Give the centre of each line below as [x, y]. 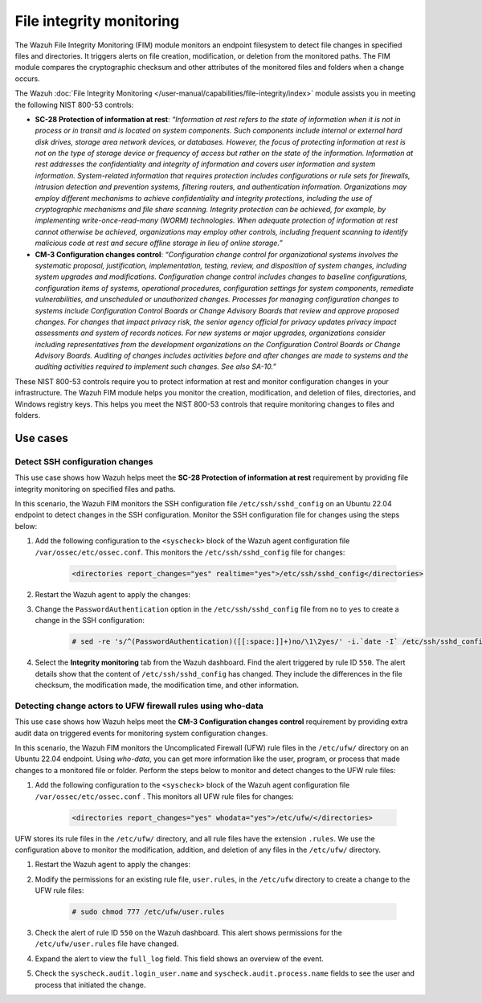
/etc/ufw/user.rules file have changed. [107, 944]
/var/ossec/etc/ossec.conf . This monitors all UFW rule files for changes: [164, 796]
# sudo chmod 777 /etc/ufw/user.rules [148, 912]
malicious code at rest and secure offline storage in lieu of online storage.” [159, 243]
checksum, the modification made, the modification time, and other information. [167, 685]
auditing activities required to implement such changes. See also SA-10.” [155, 366]
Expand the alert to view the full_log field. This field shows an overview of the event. [180, 958]
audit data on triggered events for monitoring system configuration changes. [141, 733]
